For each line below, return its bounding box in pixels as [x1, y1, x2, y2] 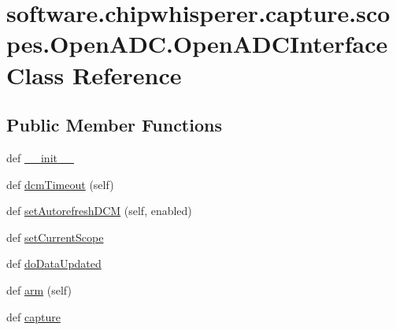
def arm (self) [6, 281, 72, 298]
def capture [6, 308, 61, 324]
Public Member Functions [6, 113, 222, 137]
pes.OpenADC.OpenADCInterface [6, 28, 388, 60]
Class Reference [6, 58, 182, 91]
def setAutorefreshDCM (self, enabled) [6, 202, 192, 219]
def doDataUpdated [6, 255, 102, 272]
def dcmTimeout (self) [6, 176, 114, 192]
